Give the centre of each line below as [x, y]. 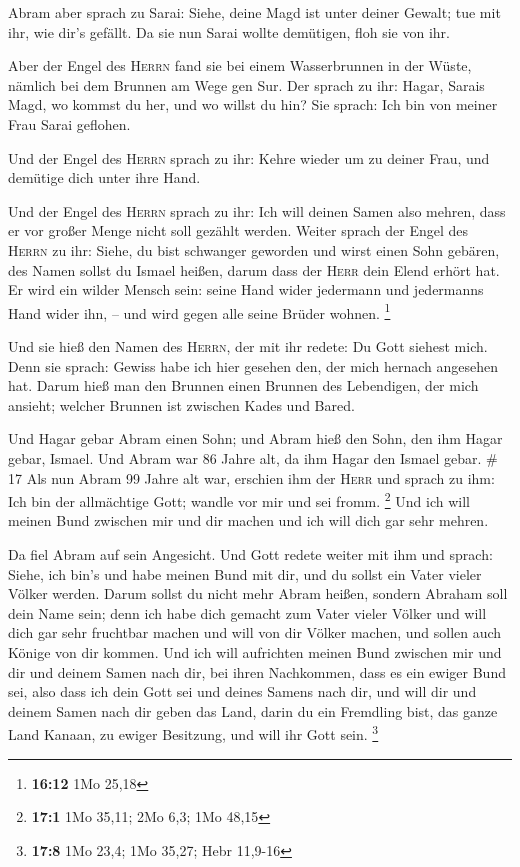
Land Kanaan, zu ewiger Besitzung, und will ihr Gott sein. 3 [193, 732]
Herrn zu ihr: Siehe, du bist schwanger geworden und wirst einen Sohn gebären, [254, 249]
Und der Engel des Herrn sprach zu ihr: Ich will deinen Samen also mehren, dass [257, 210]
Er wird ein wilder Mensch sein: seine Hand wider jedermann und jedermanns [246, 289]
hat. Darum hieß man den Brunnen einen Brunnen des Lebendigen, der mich [243, 385]
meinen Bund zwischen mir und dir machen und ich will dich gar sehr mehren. [248, 520]
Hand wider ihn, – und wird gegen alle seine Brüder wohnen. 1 [199, 311]
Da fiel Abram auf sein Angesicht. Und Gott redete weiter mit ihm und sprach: [250, 553]
